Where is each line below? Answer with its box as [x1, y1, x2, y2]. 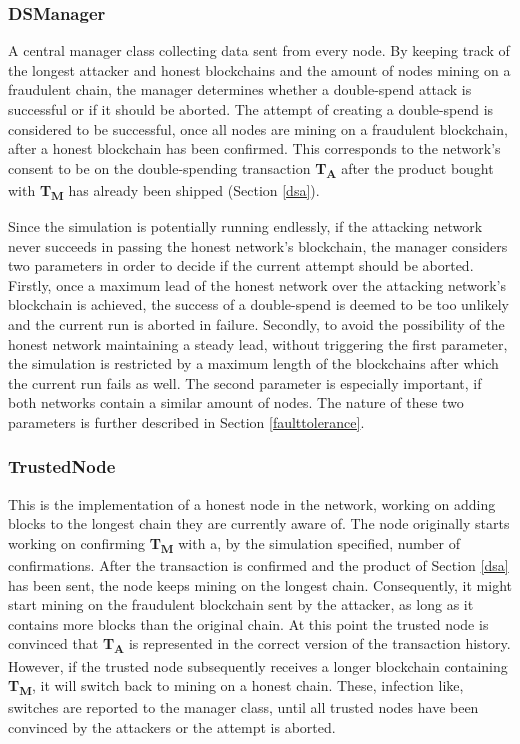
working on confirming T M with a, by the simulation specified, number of [8, 532, 461, 556]
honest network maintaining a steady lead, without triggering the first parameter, [8, 333, 508, 354]
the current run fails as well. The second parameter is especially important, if [8, 372, 482, 393]
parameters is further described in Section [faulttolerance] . [8, 411, 365, 432]
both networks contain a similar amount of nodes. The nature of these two [8, 392, 464, 413]
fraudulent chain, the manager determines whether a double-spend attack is [8, 79, 472, 100]
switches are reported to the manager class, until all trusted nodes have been [8, 697, 479, 718]
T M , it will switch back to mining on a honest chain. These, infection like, [8, 675, 464, 698]
